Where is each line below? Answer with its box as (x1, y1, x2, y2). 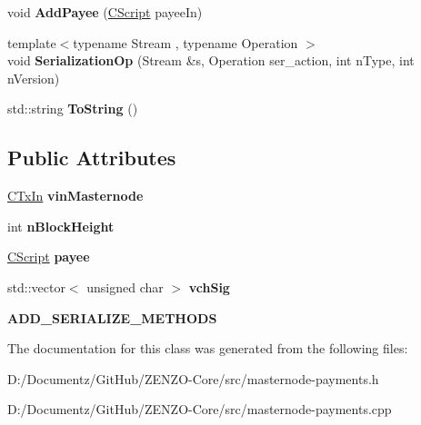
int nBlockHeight (7, 216, 115, 235)
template (7, 33, 56, 52)
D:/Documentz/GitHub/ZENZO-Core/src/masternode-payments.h (7, 369, 379, 388)
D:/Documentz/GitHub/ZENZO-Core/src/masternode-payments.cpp (7, 400, 392, 419)
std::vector (7, 277, 65, 296)
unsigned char (86, 277, 164, 296)
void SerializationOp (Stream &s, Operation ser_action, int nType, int (7, 51, 415, 70)
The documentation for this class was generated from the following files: (7, 339, 408, 358)
